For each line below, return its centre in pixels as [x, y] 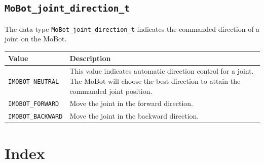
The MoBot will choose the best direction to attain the [155, 80]
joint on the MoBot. [36, 39]
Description [90, 58]
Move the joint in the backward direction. [134, 116]
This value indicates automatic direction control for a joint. [162, 71]
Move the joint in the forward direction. [131, 103]
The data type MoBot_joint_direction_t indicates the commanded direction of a [132, 29]
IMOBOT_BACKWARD [35, 117]
